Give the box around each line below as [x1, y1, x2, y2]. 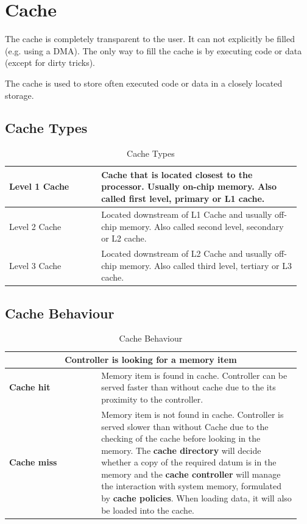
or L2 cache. [101, 232, 147, 245]
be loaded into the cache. [101, 503, 195, 516]
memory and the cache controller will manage [101, 467, 281, 480]
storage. [5, 88, 34, 101]
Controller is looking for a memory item [65, 353, 237, 366]
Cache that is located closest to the [101, 168, 253, 181]
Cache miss [9, 456, 57, 468]
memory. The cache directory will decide [101, 443, 261, 456]
